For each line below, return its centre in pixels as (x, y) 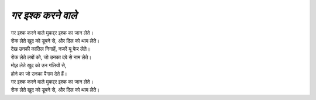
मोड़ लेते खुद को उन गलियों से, (39, 65)
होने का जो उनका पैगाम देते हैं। (39, 74)
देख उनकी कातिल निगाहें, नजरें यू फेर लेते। (51, 49)
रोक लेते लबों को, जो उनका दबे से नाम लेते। (51, 57)
